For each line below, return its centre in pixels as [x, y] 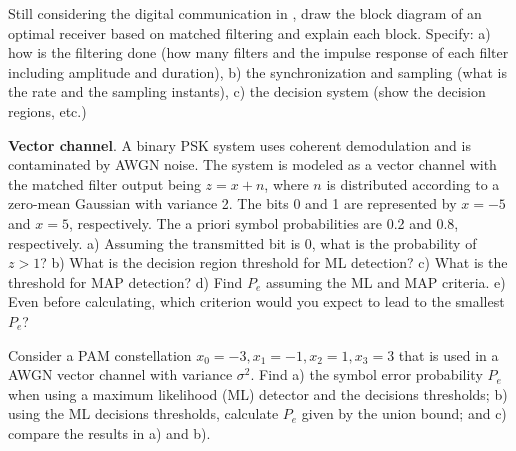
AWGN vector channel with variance [120, 374]
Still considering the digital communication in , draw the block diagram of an [245, 13]
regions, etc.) [47, 110]
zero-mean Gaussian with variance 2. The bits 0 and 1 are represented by [232, 203]
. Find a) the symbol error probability [366, 374]
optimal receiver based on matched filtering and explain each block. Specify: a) [249, 32]
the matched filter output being [104, 183]
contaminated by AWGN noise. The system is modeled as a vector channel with [252, 164]
